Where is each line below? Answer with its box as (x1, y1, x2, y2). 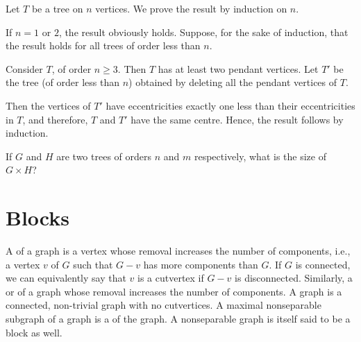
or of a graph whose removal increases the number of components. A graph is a (6, 284, 342, 298)
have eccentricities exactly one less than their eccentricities (106, 98, 355, 112)
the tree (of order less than (6, 75, 119, 89)
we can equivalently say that (6, 271, 126, 285)
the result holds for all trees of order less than (6, 38, 201, 53)
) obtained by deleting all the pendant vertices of (128, 75, 337, 89)
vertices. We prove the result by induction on (95, 1, 287, 15)
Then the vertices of (6, 98, 91, 112)
